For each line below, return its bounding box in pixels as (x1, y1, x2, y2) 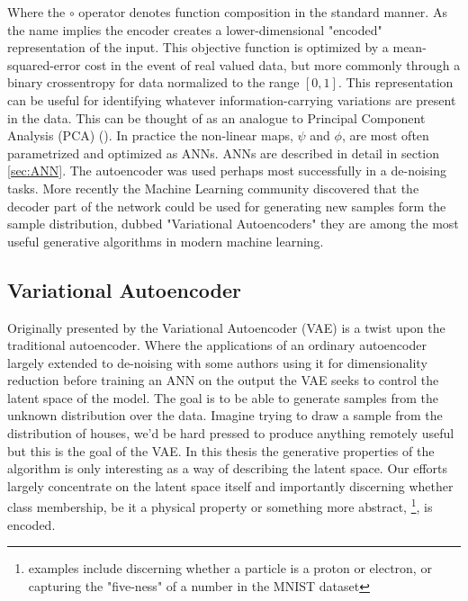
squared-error (7, 55, 81, 74)
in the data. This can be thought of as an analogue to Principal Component (7, 108, 426, 127)
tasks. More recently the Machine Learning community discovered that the (7, 178, 419, 197)
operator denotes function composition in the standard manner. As (78, 3, 447, 21)
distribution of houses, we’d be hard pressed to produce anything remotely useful (7, 424, 454, 443)
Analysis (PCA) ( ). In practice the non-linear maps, (7, 126, 293, 145)
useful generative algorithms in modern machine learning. (7, 231, 324, 250)
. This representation (337, 73, 454, 92)
